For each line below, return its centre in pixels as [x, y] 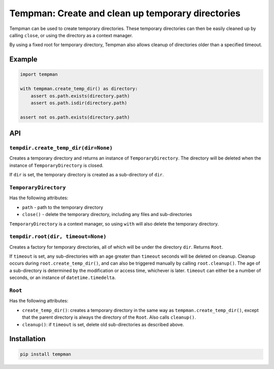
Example [23, 59]
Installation [27, 339]
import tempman [39, 74]
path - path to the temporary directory [63, 207]
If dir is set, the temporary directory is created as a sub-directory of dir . [87, 175]
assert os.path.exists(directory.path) [80, 96]
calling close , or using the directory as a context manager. [71, 35]
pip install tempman [45, 354]
